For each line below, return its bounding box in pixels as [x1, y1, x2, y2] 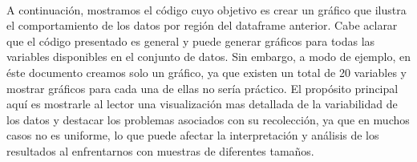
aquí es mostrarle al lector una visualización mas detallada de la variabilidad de [6, 95, 398, 112]
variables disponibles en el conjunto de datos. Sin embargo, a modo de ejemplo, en [6, 48, 411, 65]
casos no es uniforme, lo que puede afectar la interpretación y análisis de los [6, 127, 379, 144]
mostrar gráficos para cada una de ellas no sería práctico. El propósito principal [6, 79, 399, 96]
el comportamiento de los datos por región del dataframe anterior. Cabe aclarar [6, 17, 398, 34]
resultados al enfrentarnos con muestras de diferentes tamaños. [6, 142, 314, 159]
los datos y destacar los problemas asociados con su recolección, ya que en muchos [6, 111, 410, 128]
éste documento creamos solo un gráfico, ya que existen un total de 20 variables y [6, 63, 407, 80]
